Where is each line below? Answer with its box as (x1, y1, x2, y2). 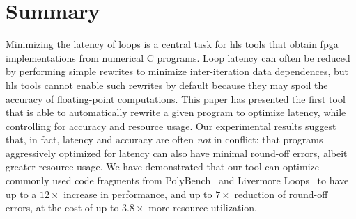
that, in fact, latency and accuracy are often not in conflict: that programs (6, 132, 323, 147)
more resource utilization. (148, 200, 257, 215)
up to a (6, 186, 37, 201)
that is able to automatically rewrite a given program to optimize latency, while (6, 105, 346, 120)
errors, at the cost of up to (6, 200, 119, 215)
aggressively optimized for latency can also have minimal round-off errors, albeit (6, 145, 348, 160)
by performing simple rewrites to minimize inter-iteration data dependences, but (6, 64, 349, 79)
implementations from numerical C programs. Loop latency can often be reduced (6, 50, 350, 65)
